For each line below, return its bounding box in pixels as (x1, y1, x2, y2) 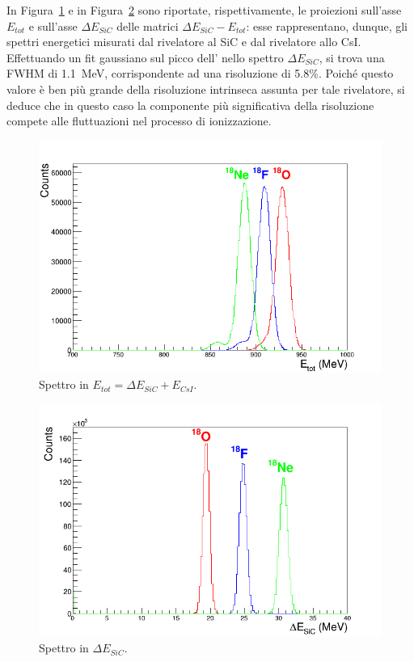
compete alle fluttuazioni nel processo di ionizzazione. (6, 112, 272, 129)
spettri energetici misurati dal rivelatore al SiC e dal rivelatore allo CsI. (6, 33, 361, 50)
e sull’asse (28, 17, 78, 34)
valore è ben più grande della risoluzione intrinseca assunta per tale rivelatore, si (6, 80, 405, 97)
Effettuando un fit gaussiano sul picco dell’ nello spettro (6, 48, 284, 65)
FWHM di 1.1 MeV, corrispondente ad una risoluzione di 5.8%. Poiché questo (6, 65, 394, 82)
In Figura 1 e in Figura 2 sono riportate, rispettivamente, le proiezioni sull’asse (6, 2, 402, 18)
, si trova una (319, 48, 385, 65)
